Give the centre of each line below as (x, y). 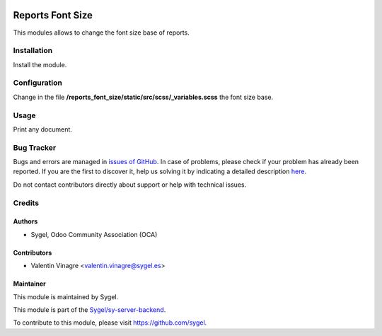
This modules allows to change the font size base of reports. (102, 33)
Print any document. (42, 129)
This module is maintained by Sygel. (66, 296)
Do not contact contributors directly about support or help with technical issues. (130, 185)
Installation (33, 51)
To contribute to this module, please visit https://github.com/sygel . (110, 323)
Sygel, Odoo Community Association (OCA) (94, 234)
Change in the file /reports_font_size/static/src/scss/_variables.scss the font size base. (143, 97)
